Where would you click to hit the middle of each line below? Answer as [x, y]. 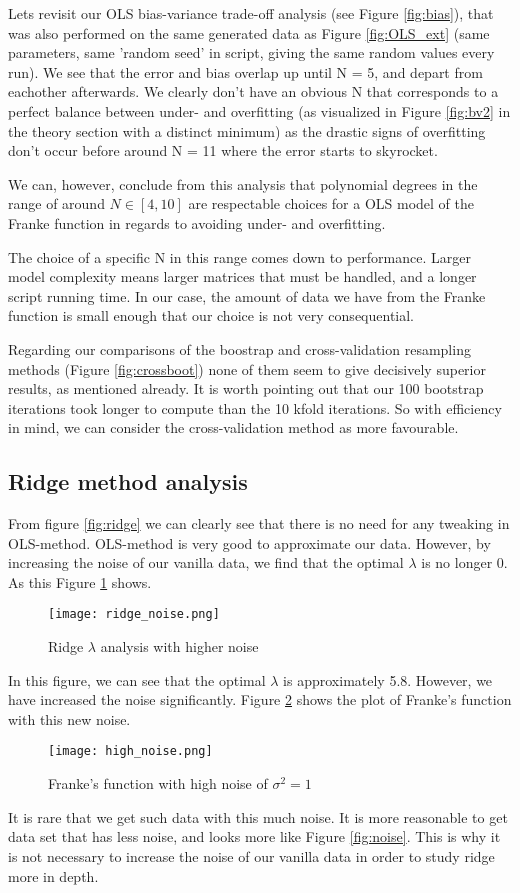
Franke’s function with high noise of [158, 783]
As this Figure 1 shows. [80, 581]
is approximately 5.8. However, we [388, 679]
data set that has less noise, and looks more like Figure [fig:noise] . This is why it [254, 836]
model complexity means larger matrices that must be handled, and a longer [242, 276]
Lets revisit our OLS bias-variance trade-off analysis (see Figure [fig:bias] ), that [251, 13]
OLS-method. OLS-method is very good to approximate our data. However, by [249, 542]
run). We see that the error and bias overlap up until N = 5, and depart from [245, 71]
